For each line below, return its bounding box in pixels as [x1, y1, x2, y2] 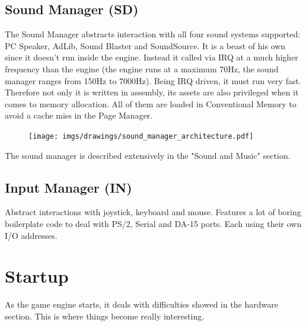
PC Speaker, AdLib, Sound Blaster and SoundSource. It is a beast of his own [5, 39, 286, 52]
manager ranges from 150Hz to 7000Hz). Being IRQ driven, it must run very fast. [5, 74, 301, 87]
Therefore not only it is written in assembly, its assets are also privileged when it [5, 86, 299, 98]
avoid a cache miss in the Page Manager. [5, 109, 153, 122]
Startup [5, 264, 69, 288]
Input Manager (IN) [5, 178, 132, 196]
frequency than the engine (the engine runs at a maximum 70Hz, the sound [5, 62, 279, 75]
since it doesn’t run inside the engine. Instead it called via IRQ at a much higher [5, 51, 298, 63]
